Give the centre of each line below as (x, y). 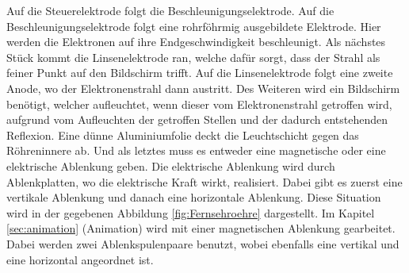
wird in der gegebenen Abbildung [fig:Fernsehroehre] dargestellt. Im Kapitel (191, 212)
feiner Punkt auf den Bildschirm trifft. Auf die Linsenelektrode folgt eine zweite (200, 73)
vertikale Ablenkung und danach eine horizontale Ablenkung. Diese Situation (194, 197)
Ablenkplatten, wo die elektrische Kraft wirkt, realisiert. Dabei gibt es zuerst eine (204, 181)
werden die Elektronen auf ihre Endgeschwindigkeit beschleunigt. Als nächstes (196, 42)
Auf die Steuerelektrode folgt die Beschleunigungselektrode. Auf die (170, 10)
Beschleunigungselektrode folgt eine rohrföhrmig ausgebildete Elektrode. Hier (194, 26)
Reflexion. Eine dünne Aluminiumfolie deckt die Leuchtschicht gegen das (183, 135)
